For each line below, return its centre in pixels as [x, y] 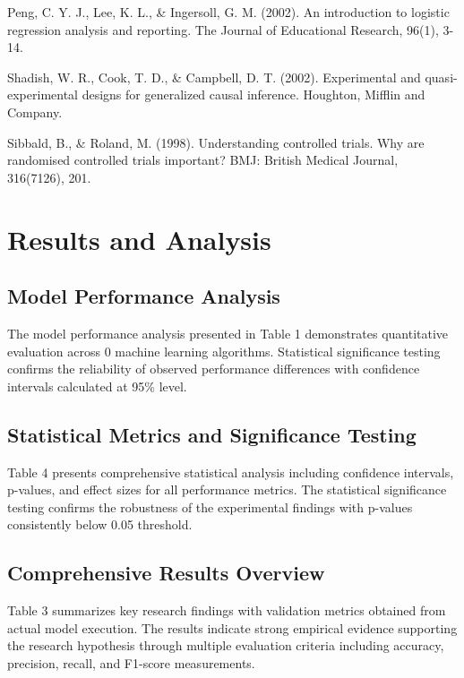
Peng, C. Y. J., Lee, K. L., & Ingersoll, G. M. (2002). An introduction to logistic [228, 12]
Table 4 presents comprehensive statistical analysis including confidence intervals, [231, 472]
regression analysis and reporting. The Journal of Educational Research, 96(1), [223, 29]
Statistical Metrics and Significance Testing [212, 434]
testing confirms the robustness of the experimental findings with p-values [210, 506]
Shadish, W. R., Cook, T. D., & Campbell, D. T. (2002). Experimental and [214, 77]
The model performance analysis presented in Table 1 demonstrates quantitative [228, 333]
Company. [35, 112]
